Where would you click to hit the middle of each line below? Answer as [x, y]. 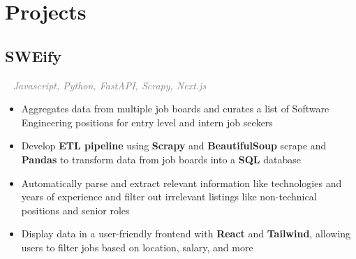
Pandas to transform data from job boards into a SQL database [161, 159]
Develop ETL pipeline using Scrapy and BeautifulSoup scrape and [174, 146]
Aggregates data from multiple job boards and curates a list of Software [175, 109]
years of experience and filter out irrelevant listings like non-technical [169, 197]
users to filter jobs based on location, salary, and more [137, 247]
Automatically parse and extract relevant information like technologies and [181, 183]
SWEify [34, 55]
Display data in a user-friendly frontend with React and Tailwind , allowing [186, 234]
